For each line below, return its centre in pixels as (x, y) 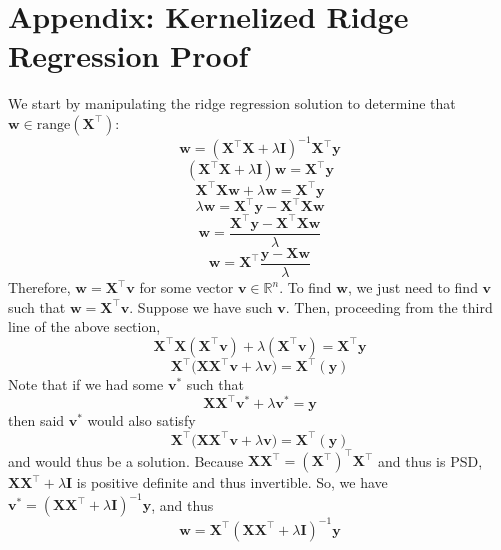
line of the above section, (84, 326)
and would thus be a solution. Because (126, 460)
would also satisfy (141, 420)
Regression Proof (128, 55)
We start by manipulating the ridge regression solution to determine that (232, 103)
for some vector (186, 287)
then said (36, 420)
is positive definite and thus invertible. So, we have (232, 482)
